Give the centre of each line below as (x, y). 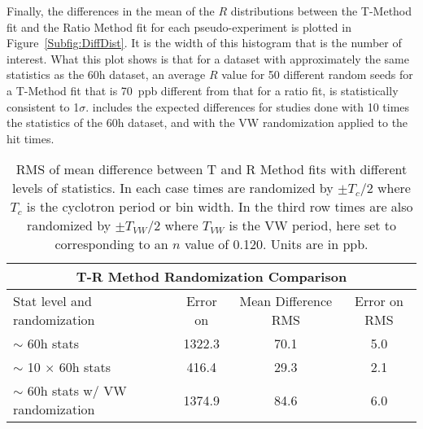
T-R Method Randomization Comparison (211, 277)
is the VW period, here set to (313, 225)
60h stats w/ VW (77, 391)
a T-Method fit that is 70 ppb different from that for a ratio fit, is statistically (203, 90)
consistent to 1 (43, 106)
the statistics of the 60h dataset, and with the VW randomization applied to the (207, 123)
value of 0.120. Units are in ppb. (277, 244)
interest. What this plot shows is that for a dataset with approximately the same (208, 58)
